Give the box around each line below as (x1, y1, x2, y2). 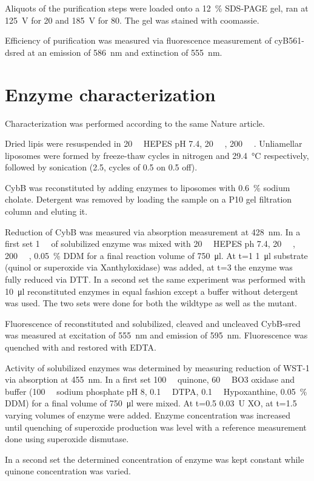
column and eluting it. (5, 205, 88, 218)
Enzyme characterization (5, 81, 216, 106)
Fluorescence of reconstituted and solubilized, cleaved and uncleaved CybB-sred (5, 317, 301, 329)
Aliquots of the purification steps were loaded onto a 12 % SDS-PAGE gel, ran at (5, 2, 309, 14)
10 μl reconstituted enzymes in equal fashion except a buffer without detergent (5, 284, 298, 297)
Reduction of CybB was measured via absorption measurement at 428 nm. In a (5, 225, 301, 238)
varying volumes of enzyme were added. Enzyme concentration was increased (5, 408, 291, 421)
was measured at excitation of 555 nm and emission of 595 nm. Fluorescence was (5, 329, 308, 341)
